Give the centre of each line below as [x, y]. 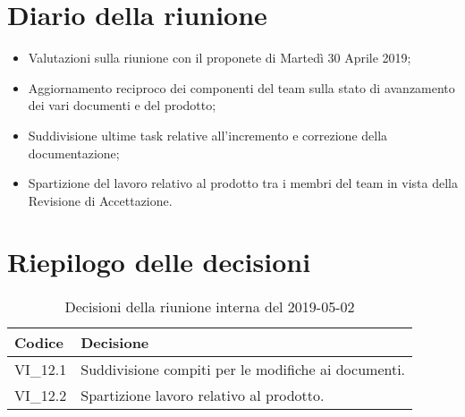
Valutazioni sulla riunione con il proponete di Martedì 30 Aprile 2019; [220, 58]
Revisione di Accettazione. [100, 200]
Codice [39, 343]
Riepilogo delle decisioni [159, 262]
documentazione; [74, 153]
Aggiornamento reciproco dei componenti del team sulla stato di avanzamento [241, 87]
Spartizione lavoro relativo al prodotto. [203, 396]
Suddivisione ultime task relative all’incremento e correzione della [208, 135]
